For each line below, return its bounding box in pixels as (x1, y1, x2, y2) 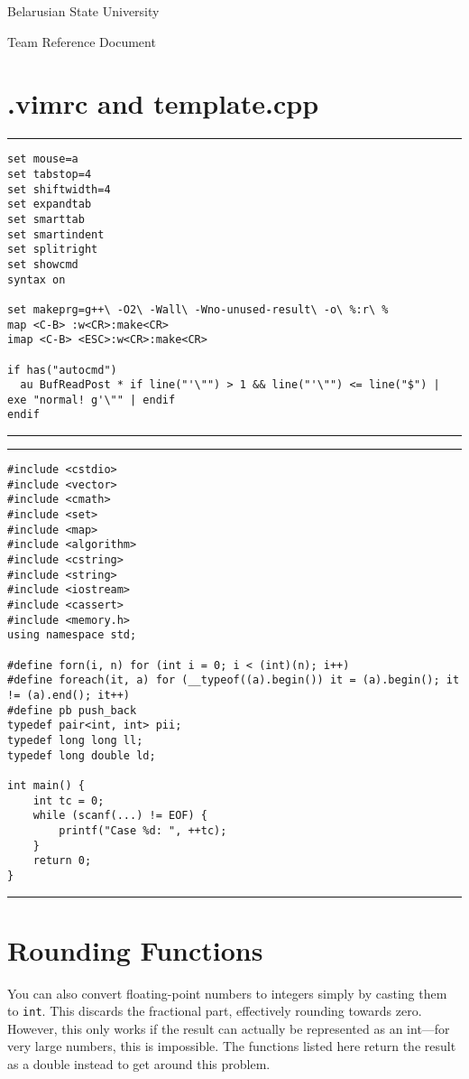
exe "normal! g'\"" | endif (7, 393, 176, 406)
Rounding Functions (7, 931, 263, 968)
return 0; (32, 854, 92, 868)
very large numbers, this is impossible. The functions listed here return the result (7, 1037, 456, 1056)
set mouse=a (7, 153, 78, 166)
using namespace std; (7, 628, 137, 642)
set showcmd (7, 257, 78, 271)
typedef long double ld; (7, 749, 156, 762)
